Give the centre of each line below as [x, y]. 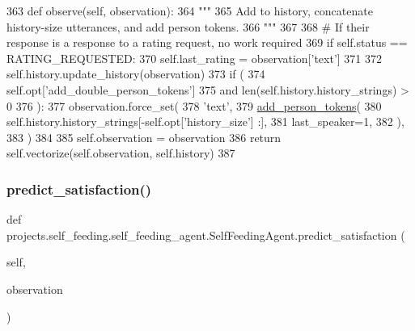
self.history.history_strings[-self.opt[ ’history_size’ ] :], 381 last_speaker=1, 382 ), [205, 122]
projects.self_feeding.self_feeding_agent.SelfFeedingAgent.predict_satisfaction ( [206, 235]
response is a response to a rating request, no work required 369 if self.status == [207, 42]
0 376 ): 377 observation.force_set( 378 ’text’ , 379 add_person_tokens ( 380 [194, 105]
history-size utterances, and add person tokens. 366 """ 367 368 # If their [188, 26]
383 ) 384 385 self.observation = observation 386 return [144, 137]
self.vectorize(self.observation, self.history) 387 [121, 153]
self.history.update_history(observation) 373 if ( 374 [136, 74]
